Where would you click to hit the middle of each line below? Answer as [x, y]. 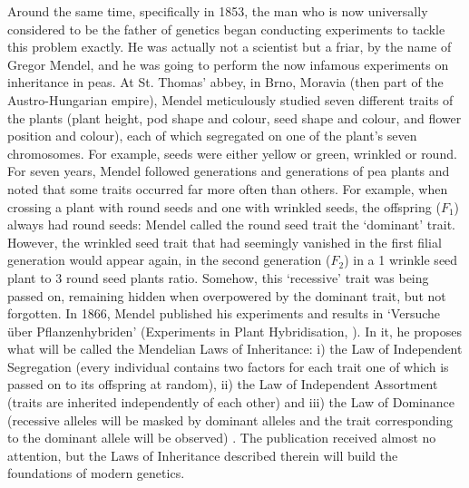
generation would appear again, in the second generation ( [169, 260]
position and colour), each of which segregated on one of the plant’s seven [212, 136]
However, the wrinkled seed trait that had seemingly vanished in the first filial [225, 242]
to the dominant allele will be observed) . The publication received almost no [222, 438]
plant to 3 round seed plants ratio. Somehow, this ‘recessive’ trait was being [218, 277]
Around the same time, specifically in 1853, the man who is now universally [218, 11]
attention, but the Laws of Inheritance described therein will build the [203, 455]
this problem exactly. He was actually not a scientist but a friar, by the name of [230, 47]
